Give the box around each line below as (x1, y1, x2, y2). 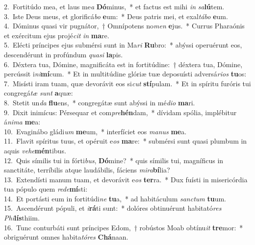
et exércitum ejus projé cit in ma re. (4, 30, 109, 40)
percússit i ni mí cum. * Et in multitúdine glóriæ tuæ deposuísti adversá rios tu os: (4, 69, 247, 79)
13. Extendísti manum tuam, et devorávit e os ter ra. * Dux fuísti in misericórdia (4, 174, 248, 184)
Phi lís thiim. (4, 213, 40, 223)
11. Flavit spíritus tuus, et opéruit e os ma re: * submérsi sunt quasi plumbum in (4, 136, 247, 146)
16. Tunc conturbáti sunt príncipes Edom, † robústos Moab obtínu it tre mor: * (4, 222, 243, 232)
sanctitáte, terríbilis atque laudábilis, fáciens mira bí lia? (4, 165, 170, 175)
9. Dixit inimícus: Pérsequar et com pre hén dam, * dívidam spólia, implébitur (4, 107, 237, 117)
